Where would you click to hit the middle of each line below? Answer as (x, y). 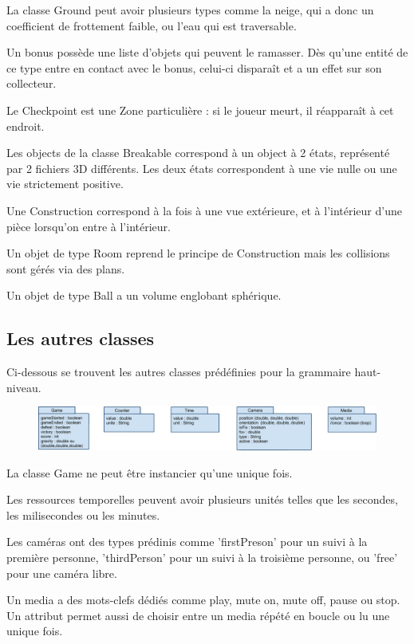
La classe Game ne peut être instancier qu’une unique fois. (150, 472)
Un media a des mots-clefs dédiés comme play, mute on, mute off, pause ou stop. (203, 600)
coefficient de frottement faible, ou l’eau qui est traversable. (152, 25)
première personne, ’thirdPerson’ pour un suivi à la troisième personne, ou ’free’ (202, 557)
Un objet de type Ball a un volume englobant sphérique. (144, 295)
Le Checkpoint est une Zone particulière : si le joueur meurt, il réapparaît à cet (200, 110)
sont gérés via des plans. (66, 268)
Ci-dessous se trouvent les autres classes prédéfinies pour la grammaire (179, 372)
